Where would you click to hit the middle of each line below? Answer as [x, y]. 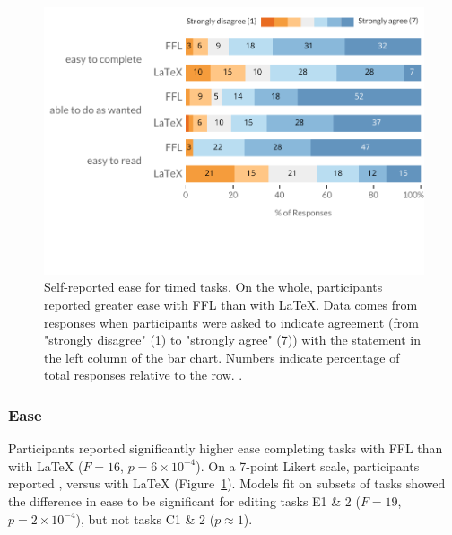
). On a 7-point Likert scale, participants [308, 465]
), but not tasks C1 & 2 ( [145, 518]
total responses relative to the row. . [143, 375]
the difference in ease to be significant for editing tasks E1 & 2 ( [184, 500]
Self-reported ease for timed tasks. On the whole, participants [213, 287]
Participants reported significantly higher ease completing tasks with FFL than [226, 448]
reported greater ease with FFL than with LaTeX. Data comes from [231, 304]
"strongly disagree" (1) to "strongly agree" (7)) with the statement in [232, 340]
